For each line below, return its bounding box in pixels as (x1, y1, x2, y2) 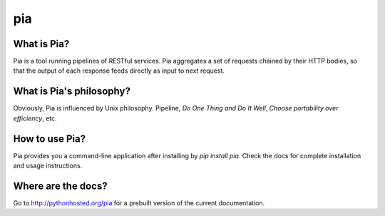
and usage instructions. (13, 161, 83, 170)
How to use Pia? (13, 133, 86, 145)
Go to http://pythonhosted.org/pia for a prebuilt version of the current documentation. (13, 198, 265, 207)
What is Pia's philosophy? (13, 86, 131, 98)
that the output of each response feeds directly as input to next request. (13, 66, 225, 75)
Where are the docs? (13, 180, 108, 192)
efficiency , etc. (13, 114, 57, 123)
